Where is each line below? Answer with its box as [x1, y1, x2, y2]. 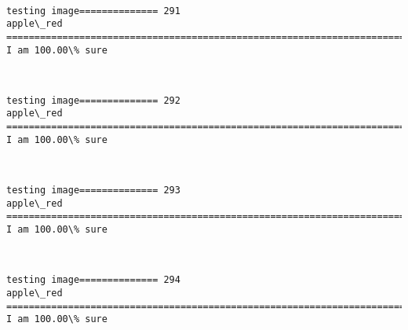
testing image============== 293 [6, 185, 180, 196]
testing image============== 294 [6, 274, 180, 286]
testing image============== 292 [6, 94, 180, 106]
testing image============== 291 [6, 5, 180, 16]
